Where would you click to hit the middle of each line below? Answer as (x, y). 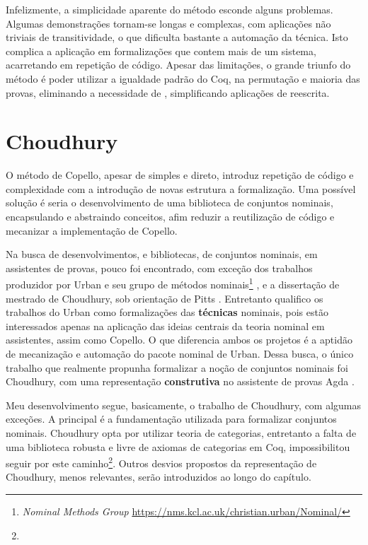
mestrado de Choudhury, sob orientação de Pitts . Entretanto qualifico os (165, 298)
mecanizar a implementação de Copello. (92, 230)
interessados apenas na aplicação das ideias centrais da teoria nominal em (165, 326)
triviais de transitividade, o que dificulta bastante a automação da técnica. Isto (177, 37)
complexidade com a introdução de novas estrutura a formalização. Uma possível (181, 188)
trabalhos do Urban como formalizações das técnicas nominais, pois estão (167, 312)
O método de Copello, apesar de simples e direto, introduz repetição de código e (180, 175)
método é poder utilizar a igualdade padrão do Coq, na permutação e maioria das (183, 78)
